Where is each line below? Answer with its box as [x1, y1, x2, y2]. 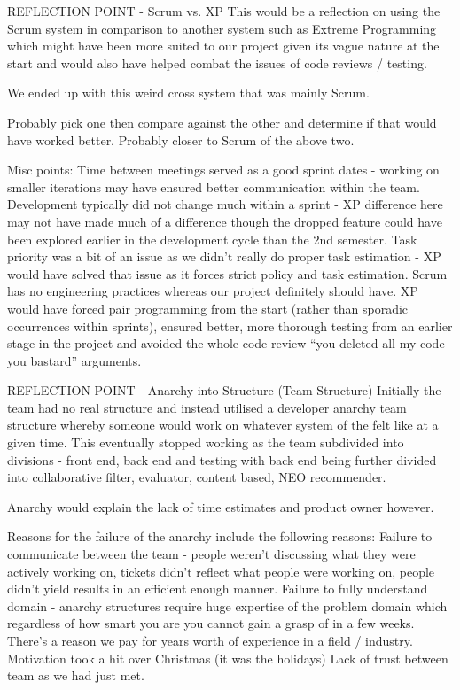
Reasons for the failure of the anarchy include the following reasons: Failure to [7, 527, 433, 546]
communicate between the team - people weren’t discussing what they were [7, 545, 416, 563]
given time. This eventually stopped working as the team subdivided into [7, 433, 404, 452]
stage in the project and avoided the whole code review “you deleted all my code [7, 334, 445, 353]
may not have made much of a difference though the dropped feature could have [7, 212, 442, 230]
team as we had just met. [7, 666, 144, 685]
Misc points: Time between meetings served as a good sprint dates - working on [7, 160, 440, 179]
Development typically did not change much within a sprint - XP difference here [7, 195, 443, 213]
